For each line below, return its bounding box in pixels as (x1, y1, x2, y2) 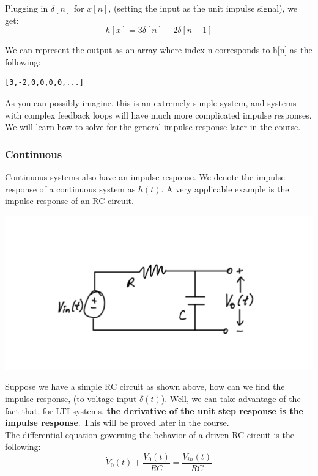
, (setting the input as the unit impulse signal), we (108, 2, 298, 14)
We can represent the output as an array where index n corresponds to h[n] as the (5, 43, 312, 56)
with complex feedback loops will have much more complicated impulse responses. (5, 108, 312, 121)
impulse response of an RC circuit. (5, 194, 134, 207)
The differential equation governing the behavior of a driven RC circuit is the (5, 428, 294, 441)
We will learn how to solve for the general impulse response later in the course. (5, 120, 301, 133)
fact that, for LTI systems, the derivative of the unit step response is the (5, 404, 303, 417)
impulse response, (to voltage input (5, 392, 137, 405)
